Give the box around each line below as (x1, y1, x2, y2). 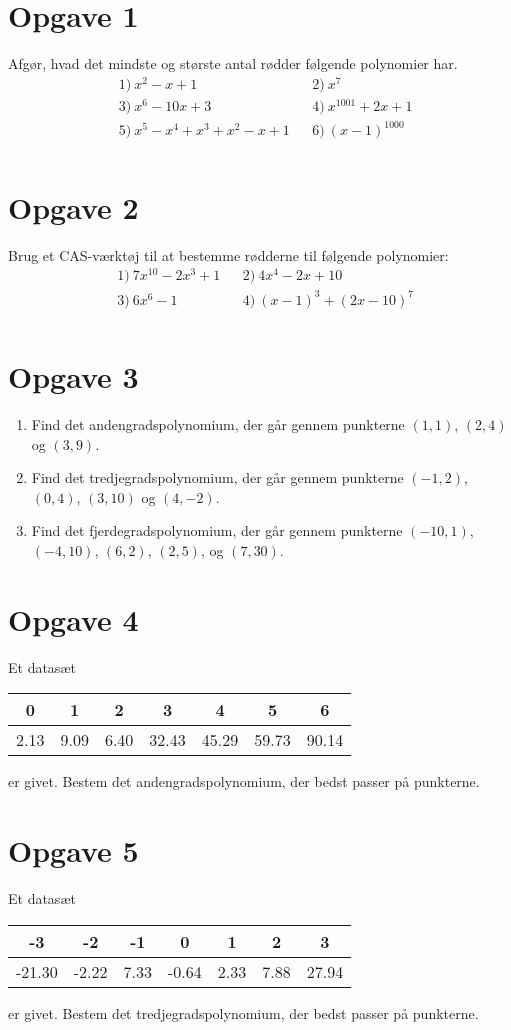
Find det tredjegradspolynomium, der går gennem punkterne (31, 467, 404, 488)
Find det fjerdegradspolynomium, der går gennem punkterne (31, 520, 403, 541)
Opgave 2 (8, 186, 139, 227)
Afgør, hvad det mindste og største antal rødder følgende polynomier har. (8, 53, 458, 74)
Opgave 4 (8, 598, 139, 639)
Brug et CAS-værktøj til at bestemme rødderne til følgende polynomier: (8, 244, 449, 265)
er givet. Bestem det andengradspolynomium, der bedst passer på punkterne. (8, 771, 480, 792)
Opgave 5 (8, 830, 139, 871)
